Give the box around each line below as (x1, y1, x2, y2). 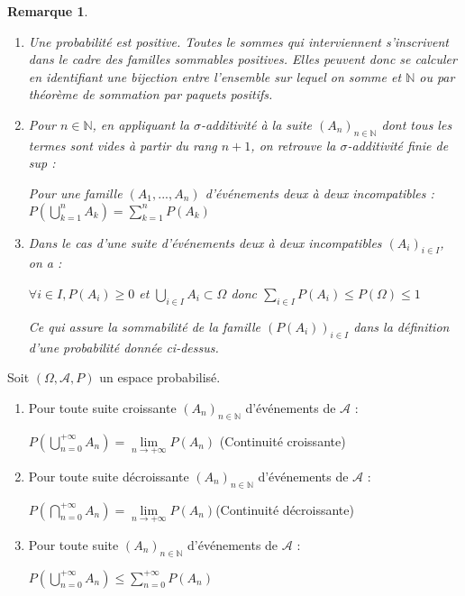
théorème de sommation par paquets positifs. (28, 85, 273, 104)
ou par (419, 67, 455, 86)
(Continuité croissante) (219, 431, 346, 450)
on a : (28, 253, 62, 272)
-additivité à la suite (200, 115, 312, 133)
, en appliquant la (92, 115, 189, 133)
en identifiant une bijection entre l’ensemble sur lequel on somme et (28, 67, 402, 86)
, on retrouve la (251, 135, 336, 154)
